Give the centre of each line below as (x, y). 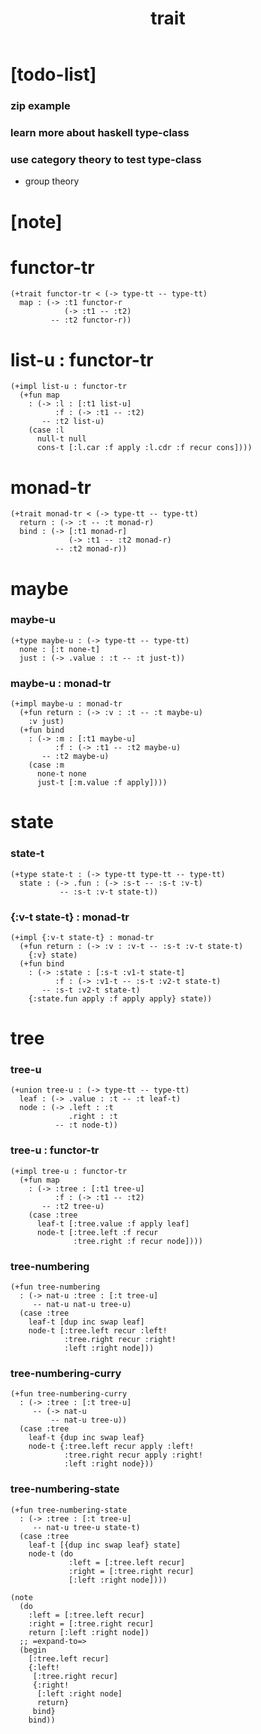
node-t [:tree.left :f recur (97, 1232)
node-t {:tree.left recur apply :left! (111, 1447)
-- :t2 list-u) (73, 422)
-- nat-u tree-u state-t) (86, 1527)
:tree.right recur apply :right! (133, 1455)
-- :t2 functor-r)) (91, 320)
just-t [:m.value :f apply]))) (102, 783)
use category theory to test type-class (106, 159)
